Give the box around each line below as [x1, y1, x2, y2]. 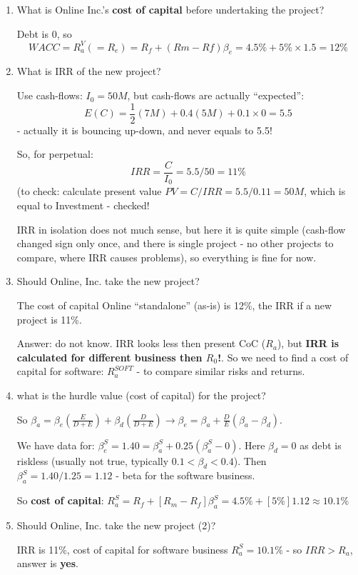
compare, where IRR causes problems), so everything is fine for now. [16, 249, 317, 264]
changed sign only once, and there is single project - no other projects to [16, 236, 334, 251]
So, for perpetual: [16, 146, 93, 161]
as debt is [300, 437, 342, 452]
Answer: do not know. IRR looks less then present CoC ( [16, 336, 266, 351]
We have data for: [16, 437, 95, 452]
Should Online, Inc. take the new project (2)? [16, 517, 216, 532]
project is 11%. [16, 311, 82, 326]
